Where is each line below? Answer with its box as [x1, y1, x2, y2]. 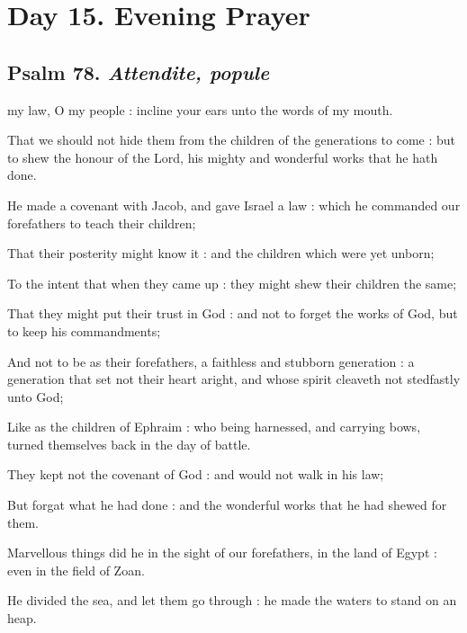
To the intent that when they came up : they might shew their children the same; [7, 273, 457, 292]
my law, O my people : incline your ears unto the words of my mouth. [7, 100, 393, 119]
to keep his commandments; [7, 321, 161, 340]
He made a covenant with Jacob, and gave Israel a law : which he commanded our [7, 195, 461, 214]
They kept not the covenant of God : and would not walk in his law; [7, 465, 384, 484]
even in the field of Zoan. [7, 560, 145, 579]
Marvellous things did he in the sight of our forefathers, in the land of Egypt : [7, 543, 437, 562]
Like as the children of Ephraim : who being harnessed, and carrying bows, [7, 417, 421, 436]
